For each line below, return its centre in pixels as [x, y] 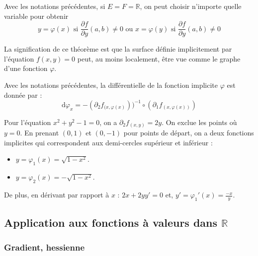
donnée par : [23, 95]
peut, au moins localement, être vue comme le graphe [159, 58]
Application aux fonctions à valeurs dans [111, 223]
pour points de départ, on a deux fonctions [189, 133]
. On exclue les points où [199, 122]
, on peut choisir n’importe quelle [191, 6]
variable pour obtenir [36, 16]
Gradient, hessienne [44, 247]
